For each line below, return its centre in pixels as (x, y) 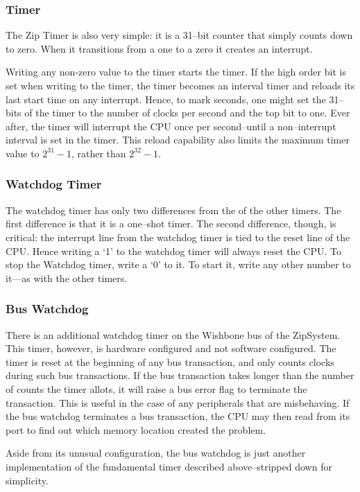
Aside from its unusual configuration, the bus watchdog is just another (156, 453)
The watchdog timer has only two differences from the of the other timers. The (173, 210)
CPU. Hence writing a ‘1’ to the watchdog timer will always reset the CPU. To (173, 251)
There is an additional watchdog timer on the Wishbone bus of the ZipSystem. (173, 334)
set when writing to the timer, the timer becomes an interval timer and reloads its (180, 85)
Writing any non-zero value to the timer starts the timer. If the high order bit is (176, 72)
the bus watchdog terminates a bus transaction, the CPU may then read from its (178, 416)
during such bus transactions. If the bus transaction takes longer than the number (180, 375)
